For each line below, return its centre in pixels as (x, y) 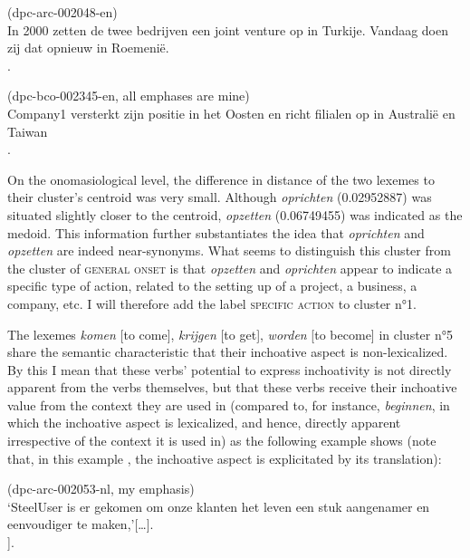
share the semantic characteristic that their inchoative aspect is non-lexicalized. (228, 352)
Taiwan (28, 131)
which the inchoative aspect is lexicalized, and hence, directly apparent (204, 423)
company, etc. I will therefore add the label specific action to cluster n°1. (212, 303)
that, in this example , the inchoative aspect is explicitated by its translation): (225, 458)
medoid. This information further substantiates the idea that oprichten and (216, 232)
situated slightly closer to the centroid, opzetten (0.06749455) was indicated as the (235, 214)
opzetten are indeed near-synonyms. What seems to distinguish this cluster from (229, 250)
